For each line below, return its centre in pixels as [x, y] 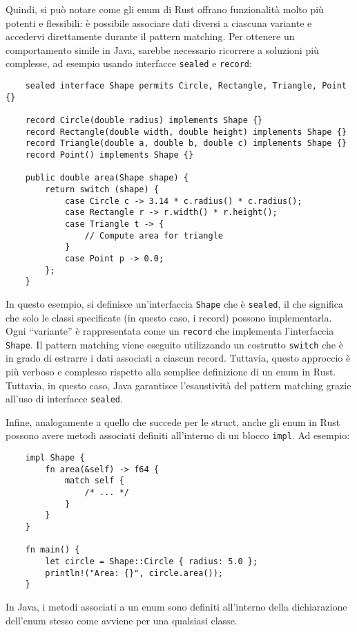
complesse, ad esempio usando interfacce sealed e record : [129, 63]
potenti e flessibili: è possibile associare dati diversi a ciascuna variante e [159, 22]
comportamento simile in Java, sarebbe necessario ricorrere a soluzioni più [162, 49]
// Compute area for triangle [154, 235]
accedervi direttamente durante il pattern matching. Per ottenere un [150, 36]
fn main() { [52, 550]
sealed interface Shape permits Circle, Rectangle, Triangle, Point [186, 86]
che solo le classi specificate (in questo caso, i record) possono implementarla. [169, 317]
